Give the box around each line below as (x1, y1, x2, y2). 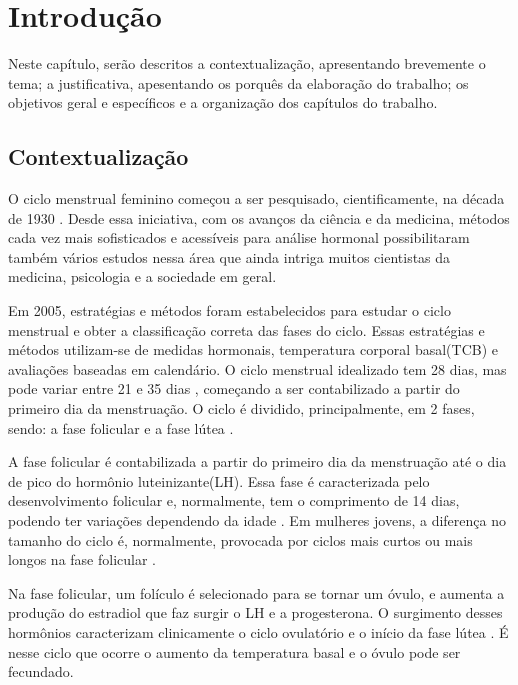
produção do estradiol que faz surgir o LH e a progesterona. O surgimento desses (8, 602, 503, 623)
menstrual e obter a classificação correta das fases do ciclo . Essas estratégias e (8, 319, 485, 340)
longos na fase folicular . (8, 549, 156, 570)
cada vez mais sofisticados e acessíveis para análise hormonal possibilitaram (8, 227, 470, 248)
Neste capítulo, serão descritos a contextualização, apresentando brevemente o (8, 53, 486, 74)
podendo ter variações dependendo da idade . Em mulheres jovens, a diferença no (8, 510, 506, 531)
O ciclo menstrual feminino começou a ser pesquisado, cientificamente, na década (8, 188, 505, 209)
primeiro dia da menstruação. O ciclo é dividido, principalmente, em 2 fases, (8, 398, 475, 419)
